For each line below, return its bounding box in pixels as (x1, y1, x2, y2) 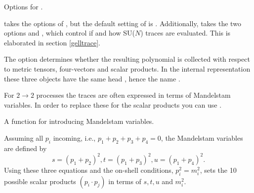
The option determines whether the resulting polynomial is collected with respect (4, 54, 250, 64)
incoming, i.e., (53, 132, 96, 143)
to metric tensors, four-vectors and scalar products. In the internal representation (4, 63, 251, 74)
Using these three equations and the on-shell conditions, (4, 164, 173, 175)
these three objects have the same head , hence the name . (4, 73, 180, 83)
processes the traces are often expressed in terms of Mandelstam (36, 90, 231, 100)
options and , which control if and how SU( (4, 28, 135, 38)
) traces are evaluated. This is (140, 28, 231, 38)
